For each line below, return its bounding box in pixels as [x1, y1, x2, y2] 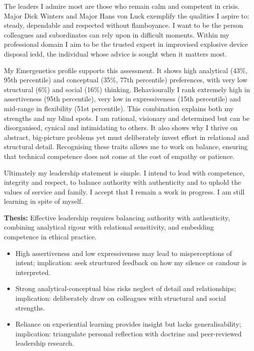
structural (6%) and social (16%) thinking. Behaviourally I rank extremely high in [4, 84, 250, 94]
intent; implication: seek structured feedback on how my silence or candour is [15, 257, 247, 268]
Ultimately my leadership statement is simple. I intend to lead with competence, [4, 167, 245, 177]
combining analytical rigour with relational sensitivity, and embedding [4, 222, 214, 232]
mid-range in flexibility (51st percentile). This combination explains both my [4, 103, 234, 113]
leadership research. [15, 338, 74, 348]
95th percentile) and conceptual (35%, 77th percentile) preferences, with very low [4, 75, 248, 85]
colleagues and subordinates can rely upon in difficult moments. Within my [4, 29, 230, 39]
